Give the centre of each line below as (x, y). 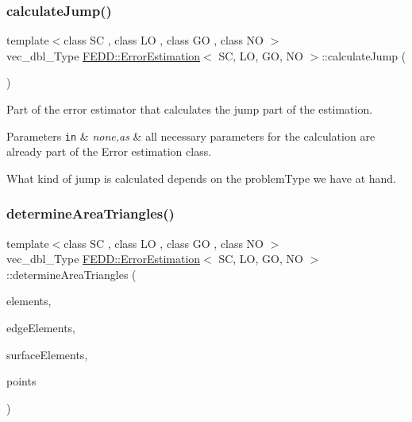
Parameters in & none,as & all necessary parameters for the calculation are (191, 136)
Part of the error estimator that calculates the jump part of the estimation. (190, 109)
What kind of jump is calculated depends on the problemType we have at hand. (201, 178)
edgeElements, (41, 328)
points (21, 381)
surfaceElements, (47, 354)
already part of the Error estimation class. (109, 151)
